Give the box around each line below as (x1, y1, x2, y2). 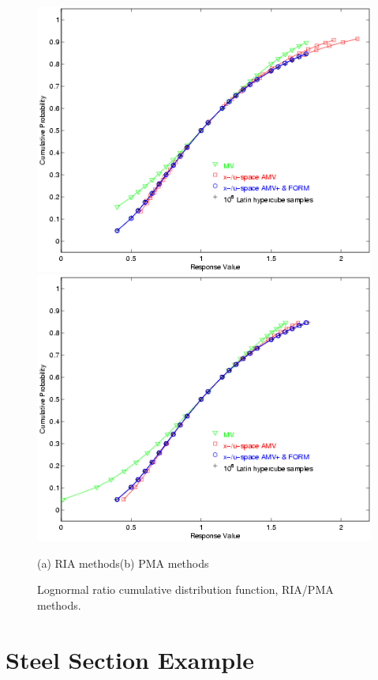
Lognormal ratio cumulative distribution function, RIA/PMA (37, 581, 334, 598)
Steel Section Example (6, 643, 254, 675)
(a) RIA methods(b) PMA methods (37, 554, 209, 571)
